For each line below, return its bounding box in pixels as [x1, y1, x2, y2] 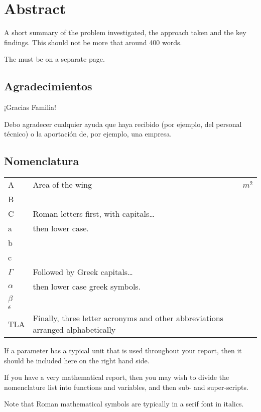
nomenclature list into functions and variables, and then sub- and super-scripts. [4, 381, 248, 392]
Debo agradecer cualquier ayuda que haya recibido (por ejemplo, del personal [4, 118, 242, 129]
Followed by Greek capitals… [33, 266, 133, 278]
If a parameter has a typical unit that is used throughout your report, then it [4, 345, 242, 356]
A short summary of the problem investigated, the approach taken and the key [4, 27, 246, 38]
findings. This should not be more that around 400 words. [4, 37, 182, 47]
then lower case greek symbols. [33, 281, 141, 293]
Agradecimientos [4, 78, 92, 94]
